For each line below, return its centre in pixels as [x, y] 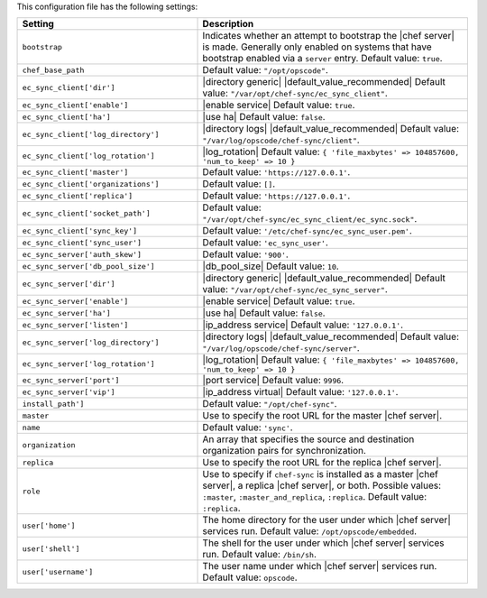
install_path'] [53, 404]
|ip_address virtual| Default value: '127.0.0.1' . [300, 392]
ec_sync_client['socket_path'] [86, 213]
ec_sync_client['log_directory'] [91, 134]
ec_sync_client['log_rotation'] [88, 156]
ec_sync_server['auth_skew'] [82, 254]
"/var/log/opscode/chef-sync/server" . [281, 348]
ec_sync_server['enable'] [75, 301]
